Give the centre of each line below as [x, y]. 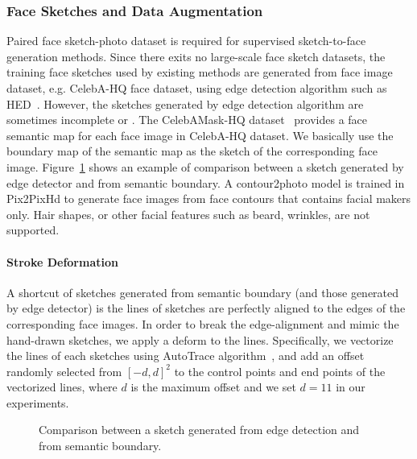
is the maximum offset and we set [213, 387]
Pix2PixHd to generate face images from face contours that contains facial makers [209, 198]
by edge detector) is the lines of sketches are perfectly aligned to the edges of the [206, 308]
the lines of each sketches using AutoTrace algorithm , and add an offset [186, 356]
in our [351, 387]
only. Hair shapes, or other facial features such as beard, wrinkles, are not [188, 214]
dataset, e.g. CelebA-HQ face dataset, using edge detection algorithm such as [197, 88]
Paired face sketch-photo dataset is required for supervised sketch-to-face [186, 41]
